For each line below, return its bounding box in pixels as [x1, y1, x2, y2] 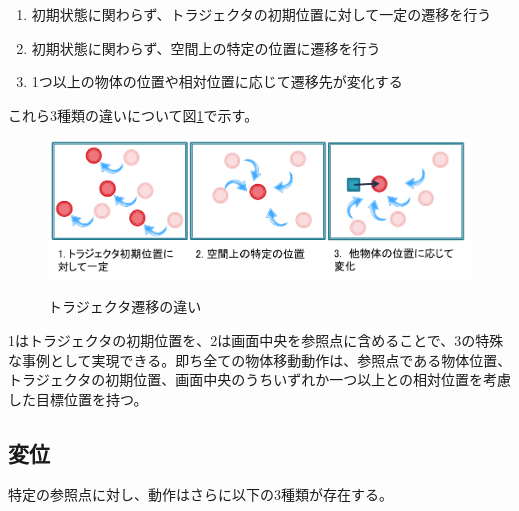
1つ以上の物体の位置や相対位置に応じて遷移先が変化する [31, 71, 403, 92]
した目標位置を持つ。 [8, 388, 148, 409]
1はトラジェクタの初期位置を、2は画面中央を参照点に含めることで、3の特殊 [8, 329, 504, 350]
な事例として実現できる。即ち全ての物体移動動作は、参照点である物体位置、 [8, 349, 512, 370]
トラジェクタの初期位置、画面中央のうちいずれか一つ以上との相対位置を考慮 [8, 369, 512, 390]
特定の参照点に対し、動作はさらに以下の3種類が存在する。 [8, 484, 393, 505]
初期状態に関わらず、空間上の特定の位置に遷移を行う [31, 37, 381, 58]
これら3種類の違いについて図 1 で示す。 [8, 104, 259, 125]
